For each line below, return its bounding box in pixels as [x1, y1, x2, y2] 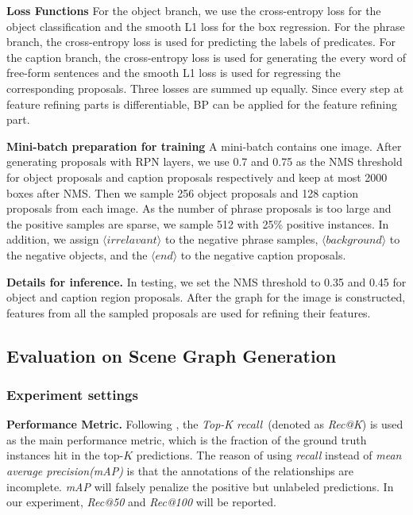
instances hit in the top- [6, 447, 124, 463]
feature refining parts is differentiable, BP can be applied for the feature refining [6, 95, 398, 112]
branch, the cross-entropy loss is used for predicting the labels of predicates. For [6, 33, 396, 50]
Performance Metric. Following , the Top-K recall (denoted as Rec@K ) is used [6, 416, 403, 432]
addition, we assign [6, 231, 99, 248]
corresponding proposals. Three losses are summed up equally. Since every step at [6, 79, 404, 96]
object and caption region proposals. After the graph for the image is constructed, [6, 289, 406, 306]
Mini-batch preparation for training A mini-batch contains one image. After [6, 137, 402, 154]
